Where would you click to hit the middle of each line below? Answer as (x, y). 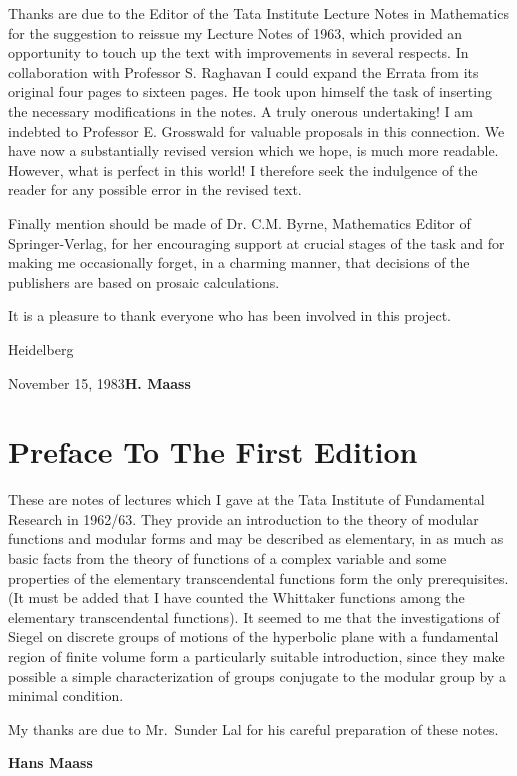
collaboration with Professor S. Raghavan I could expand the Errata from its (243, 71)
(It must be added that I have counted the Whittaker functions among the (236, 597)
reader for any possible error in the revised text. (155, 189)
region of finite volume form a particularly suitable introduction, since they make (256, 655)
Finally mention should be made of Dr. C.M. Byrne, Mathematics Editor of (239, 222)
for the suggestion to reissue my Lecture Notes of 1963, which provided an (235, 32)
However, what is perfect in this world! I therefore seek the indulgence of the (243, 169)
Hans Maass (50, 762)
